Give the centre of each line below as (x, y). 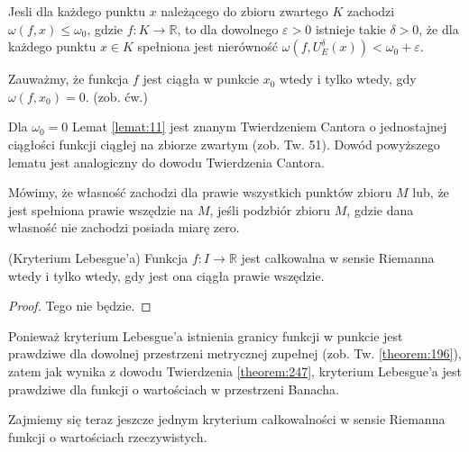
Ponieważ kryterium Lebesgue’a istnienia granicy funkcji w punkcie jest (206, 335)
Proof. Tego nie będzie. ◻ (80, 306)
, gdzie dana (380, 209)
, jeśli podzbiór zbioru (270, 209)
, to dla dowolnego (228, 28)
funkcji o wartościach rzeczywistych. (108, 436)
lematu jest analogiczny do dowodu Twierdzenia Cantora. (166, 162)
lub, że (431, 192)
